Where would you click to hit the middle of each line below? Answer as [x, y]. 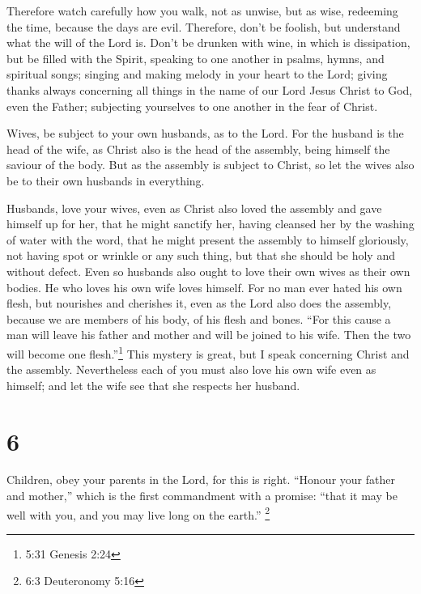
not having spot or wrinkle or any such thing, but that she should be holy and [201, 255]
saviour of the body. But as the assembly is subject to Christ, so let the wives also [210, 165]
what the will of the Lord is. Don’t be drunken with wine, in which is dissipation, [208, 42]
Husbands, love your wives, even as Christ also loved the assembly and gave [194, 208]
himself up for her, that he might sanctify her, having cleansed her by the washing [210, 224]
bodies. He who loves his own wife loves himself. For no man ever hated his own [204, 287]
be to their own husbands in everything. [106, 180]
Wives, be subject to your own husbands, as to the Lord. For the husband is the [205, 133]
